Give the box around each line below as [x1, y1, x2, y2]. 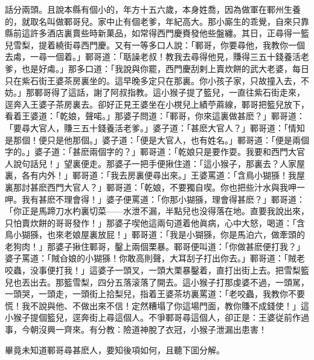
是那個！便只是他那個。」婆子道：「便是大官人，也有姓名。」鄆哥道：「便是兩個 [5, 133, 309, 146]
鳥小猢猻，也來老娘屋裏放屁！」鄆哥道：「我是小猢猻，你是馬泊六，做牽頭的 [5, 228, 305, 241]
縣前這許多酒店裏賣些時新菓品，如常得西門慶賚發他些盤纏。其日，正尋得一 [5, 27, 301, 39]
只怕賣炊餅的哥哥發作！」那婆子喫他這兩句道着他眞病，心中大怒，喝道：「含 [5, 216, 305, 229]
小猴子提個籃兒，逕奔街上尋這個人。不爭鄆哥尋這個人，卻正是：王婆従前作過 [5, 311, 309, 324]
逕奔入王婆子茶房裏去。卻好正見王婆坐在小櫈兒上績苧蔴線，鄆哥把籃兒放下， [5, 97, 309, 110]
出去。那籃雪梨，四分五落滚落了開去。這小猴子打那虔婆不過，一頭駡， [30, 275, 309, 288]
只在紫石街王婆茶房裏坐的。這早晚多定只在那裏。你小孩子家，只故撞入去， [5, 74, 301, 87]
